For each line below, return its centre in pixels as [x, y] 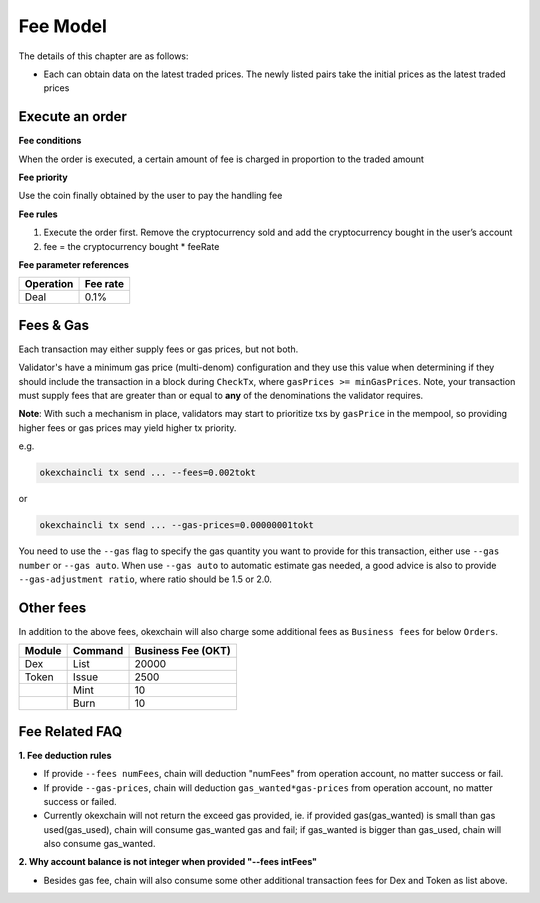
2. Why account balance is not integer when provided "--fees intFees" [168, 862]
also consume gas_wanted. [99, 844]
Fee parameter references [74, 264]
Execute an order [72, 116]
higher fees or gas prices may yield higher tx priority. [127, 427]
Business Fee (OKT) [182, 651]
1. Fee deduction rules [65, 755]
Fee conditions [50, 141]
